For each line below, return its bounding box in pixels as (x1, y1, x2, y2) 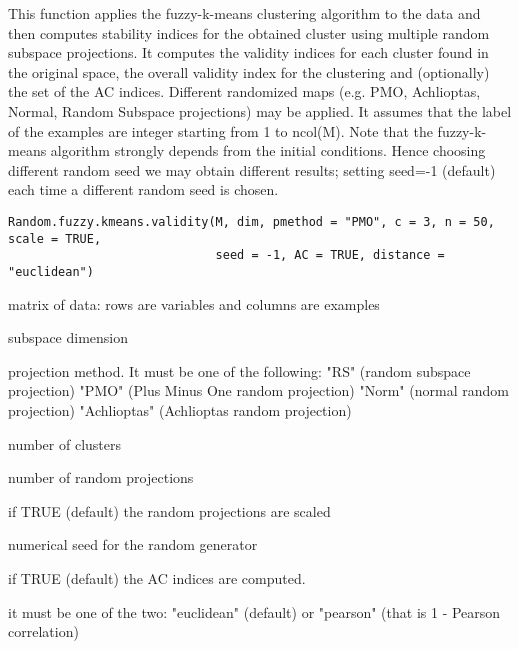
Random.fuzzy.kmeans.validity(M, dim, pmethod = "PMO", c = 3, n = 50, (8, 214, 495, 229)
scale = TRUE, (8, 231, 102, 246)
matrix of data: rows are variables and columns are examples (8, 293, 380, 314)
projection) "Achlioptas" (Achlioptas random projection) (8, 399, 352, 420)
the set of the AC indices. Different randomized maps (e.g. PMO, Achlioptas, (8, 81, 481, 102)
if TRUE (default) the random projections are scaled (8, 500, 331, 521)
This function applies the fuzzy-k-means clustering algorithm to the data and (8, 3, 481, 23)
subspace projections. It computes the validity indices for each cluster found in (8, 42, 489, 63)
